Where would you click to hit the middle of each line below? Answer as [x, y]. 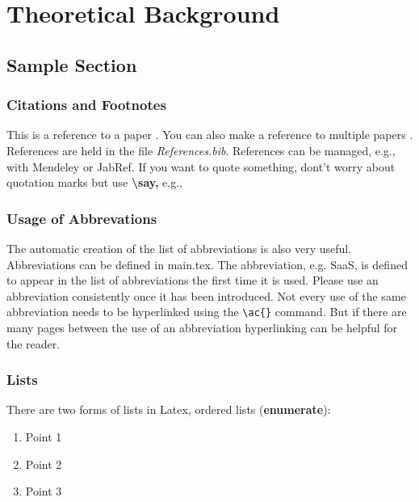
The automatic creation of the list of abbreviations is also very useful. [179, 248]
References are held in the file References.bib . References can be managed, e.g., [201, 150]
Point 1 [44, 437]
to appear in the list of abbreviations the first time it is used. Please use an [193, 280]
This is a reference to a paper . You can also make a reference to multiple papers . [210, 135]
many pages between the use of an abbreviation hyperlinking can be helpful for [202, 327]
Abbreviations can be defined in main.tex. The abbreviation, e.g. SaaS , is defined [207, 264]
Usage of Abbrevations [82, 218]
